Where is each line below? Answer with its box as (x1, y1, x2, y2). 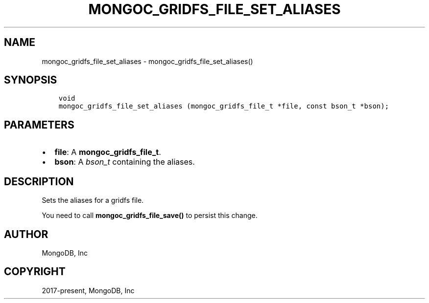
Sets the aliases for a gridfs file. (42, 196, 144, 205)
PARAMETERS (4, 118, 74, 131)
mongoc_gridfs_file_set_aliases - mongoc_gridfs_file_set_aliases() (42, 57, 253, 65)
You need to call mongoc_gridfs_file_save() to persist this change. (42, 211, 258, 220)
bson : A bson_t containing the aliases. (54, 157, 195, 167)
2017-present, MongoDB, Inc (42, 286, 135, 295)
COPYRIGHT (4, 265, 66, 278)
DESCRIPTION (4, 175, 74, 188)
